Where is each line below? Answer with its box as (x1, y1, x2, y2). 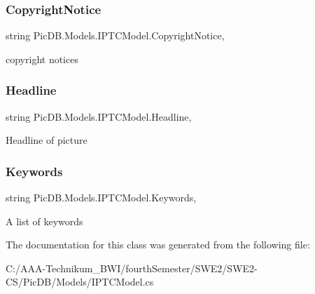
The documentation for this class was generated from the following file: (6, 237, 310, 252)
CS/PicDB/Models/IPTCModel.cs (6, 274, 154, 289)
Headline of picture (6, 133, 87, 147)
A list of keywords (6, 213, 83, 228)
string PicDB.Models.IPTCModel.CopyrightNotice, (6, 28, 225, 43)
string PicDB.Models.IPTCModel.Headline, (6, 109, 192, 123)
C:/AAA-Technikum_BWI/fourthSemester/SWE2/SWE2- (6, 260, 258, 275)
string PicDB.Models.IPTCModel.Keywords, (6, 190, 197, 205)
